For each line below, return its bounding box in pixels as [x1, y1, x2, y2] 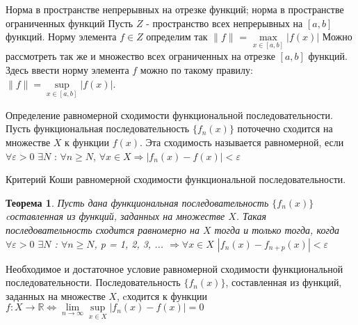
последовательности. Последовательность [6, 275, 181, 290]
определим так [146, 29, 208, 44]
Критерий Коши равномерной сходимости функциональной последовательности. [6, 172, 346, 187]
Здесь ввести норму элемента [6, 63, 129, 77]
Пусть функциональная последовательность [6, 121, 190, 136]
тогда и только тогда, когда [214, 222, 339, 237]
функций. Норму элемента [6, 29, 117, 44]
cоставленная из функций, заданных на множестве [6, 209, 225, 223]
